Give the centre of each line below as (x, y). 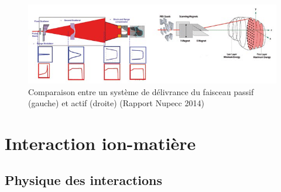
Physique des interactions (84, 180)
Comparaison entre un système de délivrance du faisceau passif (141, 91)
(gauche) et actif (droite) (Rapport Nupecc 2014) (116, 103)
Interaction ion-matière (100, 143)
